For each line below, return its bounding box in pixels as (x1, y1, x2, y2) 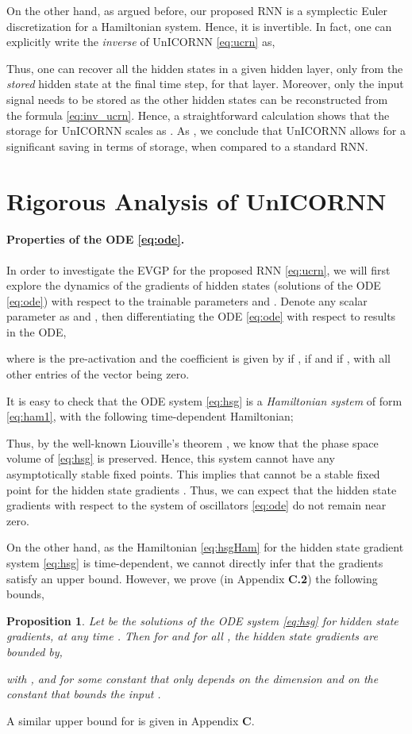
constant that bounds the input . (6, 686, 161, 702)
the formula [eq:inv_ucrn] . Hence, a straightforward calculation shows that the (6, 106, 390, 123)
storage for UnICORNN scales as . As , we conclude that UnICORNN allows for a (6, 122, 406, 139)
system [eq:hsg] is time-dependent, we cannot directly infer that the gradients (6, 555, 383, 571)
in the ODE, (6, 323, 67, 340)
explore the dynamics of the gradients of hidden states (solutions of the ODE (6, 277, 381, 294)
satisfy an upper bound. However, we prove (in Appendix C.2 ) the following (6, 570, 378, 586)
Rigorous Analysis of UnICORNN (6, 184, 387, 217)
